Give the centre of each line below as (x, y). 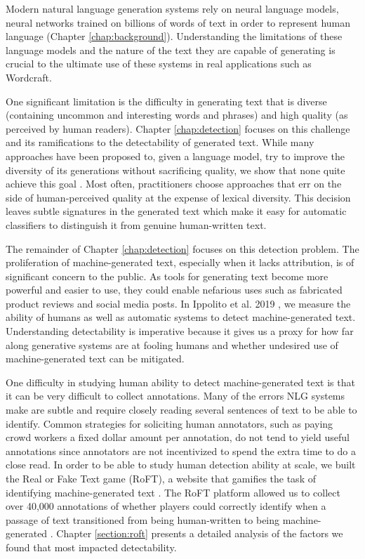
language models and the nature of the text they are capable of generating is (171, 50)
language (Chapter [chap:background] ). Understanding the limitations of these (174, 36)
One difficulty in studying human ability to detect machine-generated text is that (180, 382)
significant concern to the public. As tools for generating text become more (167, 276)
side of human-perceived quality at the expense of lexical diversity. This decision (178, 197)
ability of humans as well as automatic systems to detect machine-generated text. (181, 317)
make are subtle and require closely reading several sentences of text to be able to (181, 410)
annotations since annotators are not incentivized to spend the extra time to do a (181, 451)
